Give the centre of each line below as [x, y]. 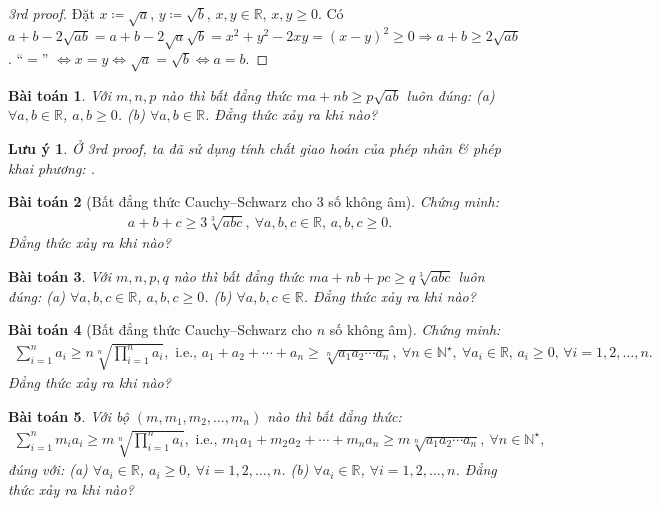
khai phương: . [51, 167]
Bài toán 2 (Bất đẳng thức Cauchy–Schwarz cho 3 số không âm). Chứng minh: [253, 201]
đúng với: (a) [48, 469]
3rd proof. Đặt [51, 13]
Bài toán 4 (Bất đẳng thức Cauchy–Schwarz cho [160, 329]
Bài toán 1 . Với [59, 94]
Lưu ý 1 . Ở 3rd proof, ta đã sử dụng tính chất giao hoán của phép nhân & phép [254, 147]
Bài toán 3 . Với [59, 275]
